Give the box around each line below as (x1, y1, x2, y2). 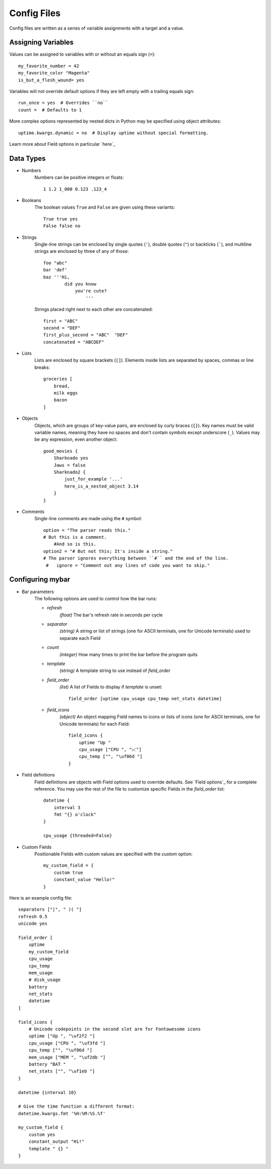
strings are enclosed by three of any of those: (34, 248, 129, 254)
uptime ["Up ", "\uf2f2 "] (28, 1033, 95, 1039)
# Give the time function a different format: (18, 1104, 135, 1109)
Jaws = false (53, 462, 86, 468)
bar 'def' (43, 267, 67, 273)
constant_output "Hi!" (28, 1139, 85, 1144)
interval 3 (53, 805, 81, 810)
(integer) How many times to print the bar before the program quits (59, 651, 198, 657)
